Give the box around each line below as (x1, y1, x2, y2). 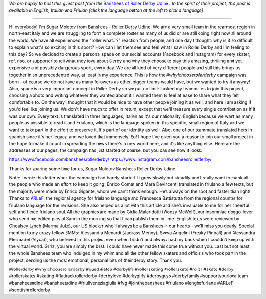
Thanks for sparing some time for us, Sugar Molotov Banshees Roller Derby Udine (9, 165, 176, 172)
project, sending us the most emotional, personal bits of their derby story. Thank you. (9, 257, 182, 263)
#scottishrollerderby (9, 287, 50, 293)
